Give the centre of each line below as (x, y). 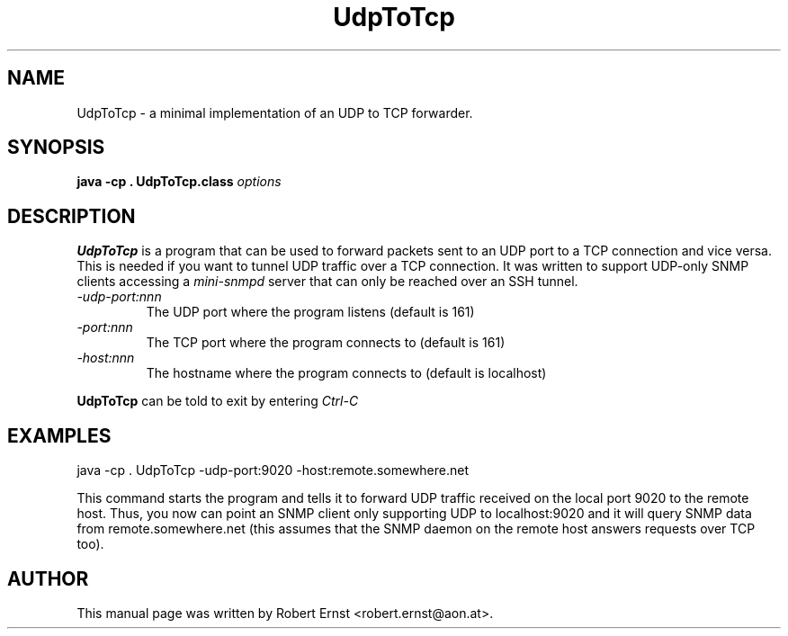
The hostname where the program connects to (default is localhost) (346, 373)
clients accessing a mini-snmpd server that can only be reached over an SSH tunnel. (327, 282)
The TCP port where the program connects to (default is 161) (326, 343)
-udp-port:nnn (119, 297)
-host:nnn (106, 358)
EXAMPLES (59, 435)
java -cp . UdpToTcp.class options (179, 182)
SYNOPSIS (56, 148)
